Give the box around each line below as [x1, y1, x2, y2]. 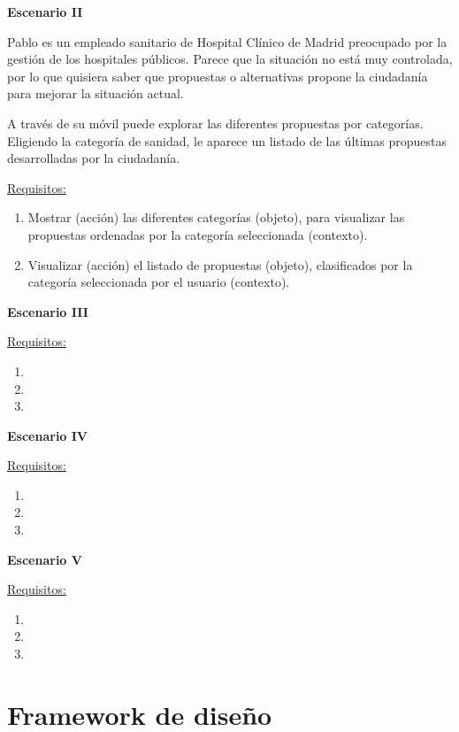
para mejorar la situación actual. [7, 84, 184, 103]
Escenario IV [7, 426, 88, 444]
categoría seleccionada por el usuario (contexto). [27, 273, 290, 291]
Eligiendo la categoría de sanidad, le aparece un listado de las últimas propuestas [7, 131, 447, 150]
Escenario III [7, 302, 88, 320]
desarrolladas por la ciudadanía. [7, 149, 180, 167]
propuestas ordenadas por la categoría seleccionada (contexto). [27, 225, 368, 243]
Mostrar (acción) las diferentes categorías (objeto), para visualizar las [27, 208, 405, 227]
